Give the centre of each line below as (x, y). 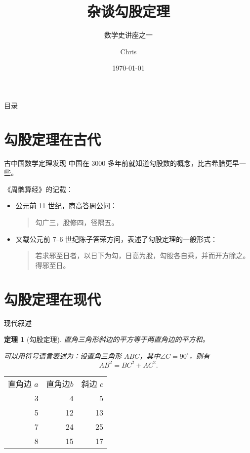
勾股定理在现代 (53, 299)
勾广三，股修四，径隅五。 (77, 222)
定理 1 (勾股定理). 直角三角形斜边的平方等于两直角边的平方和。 (107, 339)
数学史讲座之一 (128, 35)
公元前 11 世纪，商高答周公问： (66, 206)
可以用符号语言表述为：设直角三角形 (63, 356)
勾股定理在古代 (53, 139)
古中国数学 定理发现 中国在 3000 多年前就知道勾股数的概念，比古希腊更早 (122, 163)
